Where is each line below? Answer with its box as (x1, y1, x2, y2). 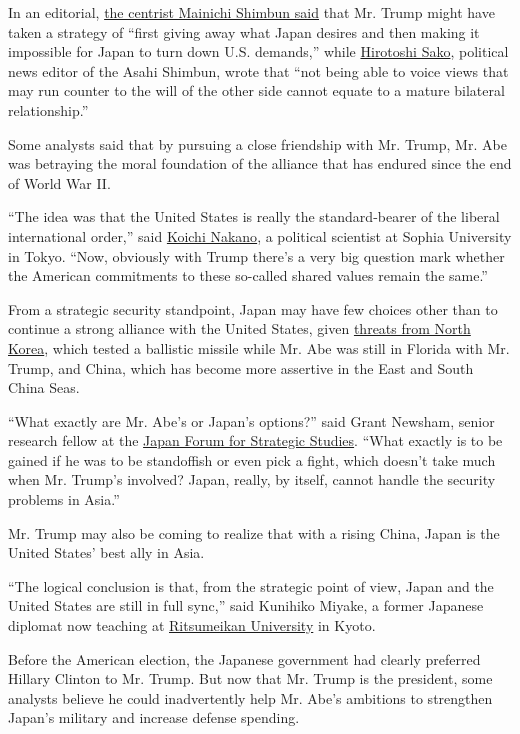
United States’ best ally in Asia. (8, 542, 205, 563)
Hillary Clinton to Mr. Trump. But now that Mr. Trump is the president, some (8, 668, 493, 689)
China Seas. (8, 377, 80, 398)
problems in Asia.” (8, 489, 120, 510)
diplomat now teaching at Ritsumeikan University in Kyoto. (8, 615, 376, 636)
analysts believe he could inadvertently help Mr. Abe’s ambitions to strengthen (8, 687, 493, 708)
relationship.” (8, 99, 89, 120)
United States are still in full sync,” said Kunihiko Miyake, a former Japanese (8, 595, 484, 616)
